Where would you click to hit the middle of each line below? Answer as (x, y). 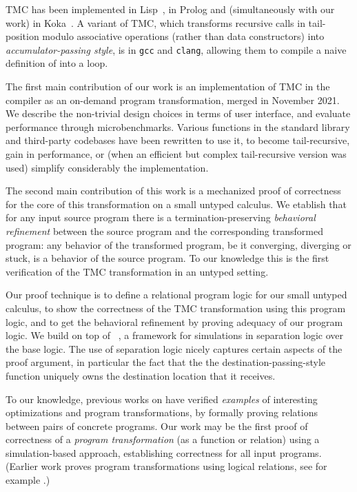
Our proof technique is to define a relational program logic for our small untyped (176, 295)
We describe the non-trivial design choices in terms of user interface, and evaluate (178, 113)
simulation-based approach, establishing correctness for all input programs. (164, 452)
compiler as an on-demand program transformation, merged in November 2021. (173, 100)
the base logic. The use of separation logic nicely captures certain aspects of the (174, 348)
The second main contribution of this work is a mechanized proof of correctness (173, 191)
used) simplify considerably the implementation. (107, 167)
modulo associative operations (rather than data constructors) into (183, 36)
